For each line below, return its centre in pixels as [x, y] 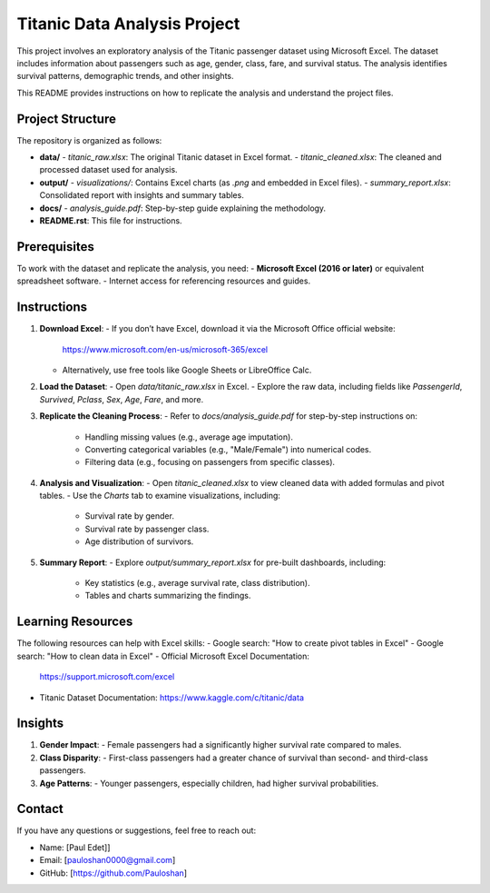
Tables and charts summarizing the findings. [168, 596]
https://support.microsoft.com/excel [107, 677]
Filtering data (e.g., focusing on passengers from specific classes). [210, 462]
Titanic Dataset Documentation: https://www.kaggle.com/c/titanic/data [171, 697]
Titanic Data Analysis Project [128, 24]
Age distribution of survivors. [139, 541]
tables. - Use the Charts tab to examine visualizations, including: [160, 496]
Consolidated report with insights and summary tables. [142, 195]
